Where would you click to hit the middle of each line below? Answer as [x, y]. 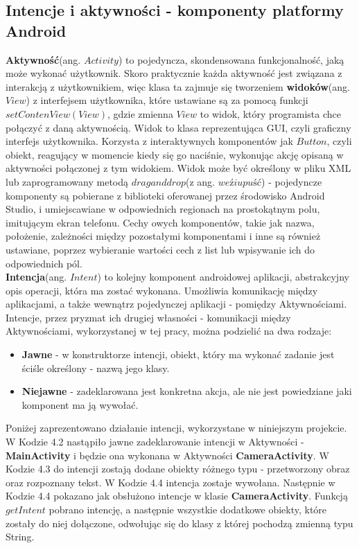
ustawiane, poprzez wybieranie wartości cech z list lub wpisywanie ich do [160, 249]
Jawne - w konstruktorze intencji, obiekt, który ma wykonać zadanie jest [178, 354]
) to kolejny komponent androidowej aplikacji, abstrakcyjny [223, 277]
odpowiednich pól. [44, 263]
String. [20, 537]
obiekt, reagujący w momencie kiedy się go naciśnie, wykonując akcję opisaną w [175, 154]
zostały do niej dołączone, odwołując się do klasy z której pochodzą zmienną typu [179, 523]
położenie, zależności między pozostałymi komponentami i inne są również [163, 236]
